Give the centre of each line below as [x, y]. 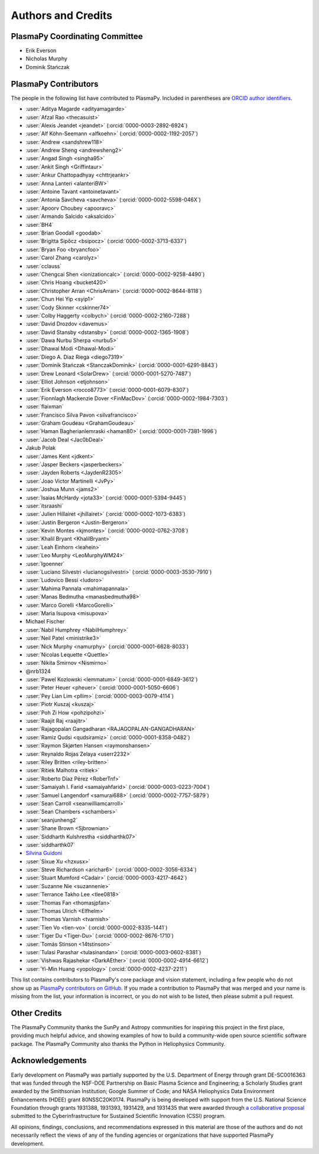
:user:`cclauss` [44, 266]
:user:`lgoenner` [45, 564]
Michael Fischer [45, 622]
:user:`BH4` [40, 225]
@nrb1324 [38, 671]
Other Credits [36, 1013]
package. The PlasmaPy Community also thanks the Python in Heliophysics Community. [118, 1044]
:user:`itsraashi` [45, 506]
